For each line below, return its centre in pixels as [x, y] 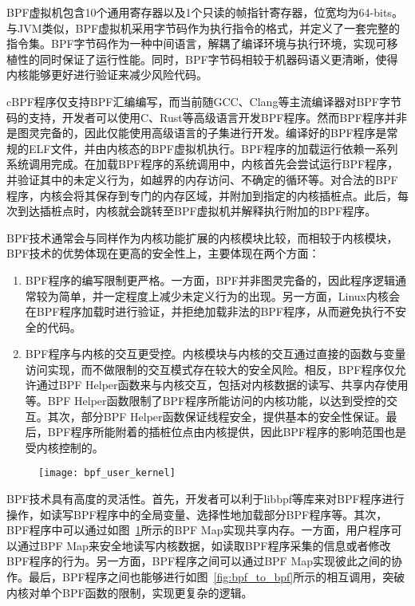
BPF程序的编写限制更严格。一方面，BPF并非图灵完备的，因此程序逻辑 [210, 279]
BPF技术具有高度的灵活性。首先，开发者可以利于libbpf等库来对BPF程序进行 [206, 499]
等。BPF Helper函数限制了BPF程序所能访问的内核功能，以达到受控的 [206, 401]
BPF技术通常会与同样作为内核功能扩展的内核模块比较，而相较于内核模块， [202, 237]
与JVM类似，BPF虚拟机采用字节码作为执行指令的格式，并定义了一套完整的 [204, 28]
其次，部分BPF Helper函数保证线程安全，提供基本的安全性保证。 [217, 416]
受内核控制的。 [64, 447]
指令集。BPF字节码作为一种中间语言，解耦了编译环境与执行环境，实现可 [197, 43]
